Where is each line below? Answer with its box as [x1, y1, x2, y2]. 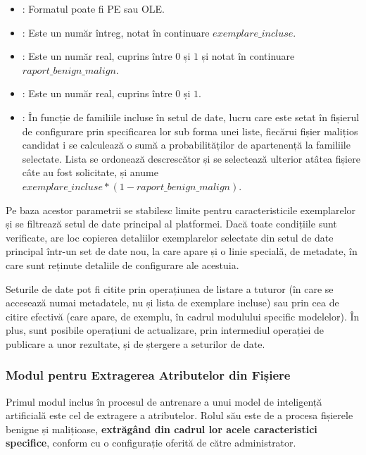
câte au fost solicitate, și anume [22, 165, 158, 180]
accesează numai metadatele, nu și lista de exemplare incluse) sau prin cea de [6, 295, 339, 310]
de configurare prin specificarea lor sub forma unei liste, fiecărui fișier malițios [22, 123, 358, 138]
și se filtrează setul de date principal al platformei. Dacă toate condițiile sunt [6, 216, 337, 231]
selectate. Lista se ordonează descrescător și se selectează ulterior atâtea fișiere [22, 151, 360, 166]
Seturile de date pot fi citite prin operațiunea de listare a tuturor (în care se [6, 281, 334, 296]
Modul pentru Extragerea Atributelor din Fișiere [6, 366, 291, 384]
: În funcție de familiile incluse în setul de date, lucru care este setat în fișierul [22, 109, 360, 124]
